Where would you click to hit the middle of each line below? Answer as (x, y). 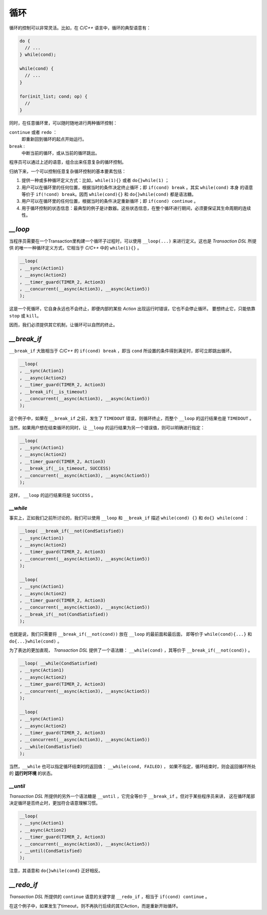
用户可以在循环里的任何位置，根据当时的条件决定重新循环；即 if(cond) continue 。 (110, 201)
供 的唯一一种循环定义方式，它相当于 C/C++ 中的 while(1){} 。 (75, 248)
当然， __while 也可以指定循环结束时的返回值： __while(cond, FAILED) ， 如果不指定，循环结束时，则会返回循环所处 (133, 767)
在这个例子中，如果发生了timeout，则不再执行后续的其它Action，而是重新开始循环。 (95, 906)
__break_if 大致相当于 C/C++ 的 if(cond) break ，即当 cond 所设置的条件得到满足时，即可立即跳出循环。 (122, 351)
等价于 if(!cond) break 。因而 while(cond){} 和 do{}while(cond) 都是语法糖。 (109, 194)
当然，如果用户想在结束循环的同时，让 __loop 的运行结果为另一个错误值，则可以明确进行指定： (107, 427)
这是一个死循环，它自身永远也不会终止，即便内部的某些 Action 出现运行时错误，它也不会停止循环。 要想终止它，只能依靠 (132, 309)
